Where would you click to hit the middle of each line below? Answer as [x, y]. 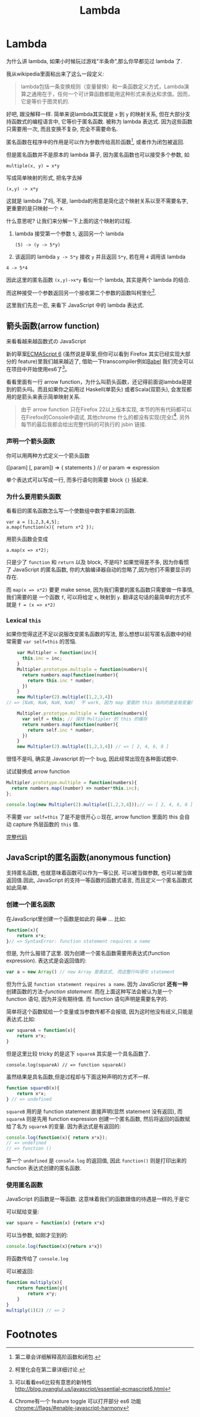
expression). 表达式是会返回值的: [46, 961]
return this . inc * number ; [61, 680]
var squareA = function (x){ [41, 1031]
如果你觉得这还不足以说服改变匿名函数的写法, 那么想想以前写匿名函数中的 [96, 634]
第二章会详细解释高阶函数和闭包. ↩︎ [58, 1357]
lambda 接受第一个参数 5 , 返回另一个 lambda [69, 234]
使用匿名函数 [25, 1185]
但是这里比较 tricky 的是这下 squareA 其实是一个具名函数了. [78, 1054]
